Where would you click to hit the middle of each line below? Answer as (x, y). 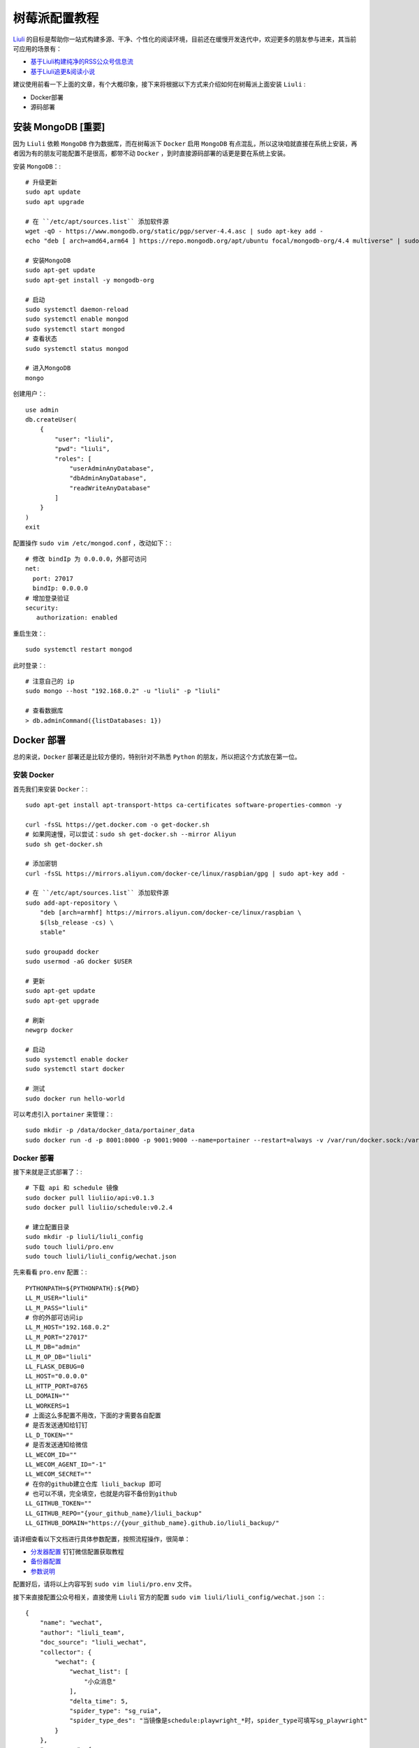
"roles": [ (73, 459)
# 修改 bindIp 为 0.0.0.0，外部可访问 (86, 559)
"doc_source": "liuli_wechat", (93, 1642)
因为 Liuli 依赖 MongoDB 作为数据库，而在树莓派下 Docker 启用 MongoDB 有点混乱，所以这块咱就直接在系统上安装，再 (185, 143)
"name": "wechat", (71, 1623)
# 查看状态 (41, 339)
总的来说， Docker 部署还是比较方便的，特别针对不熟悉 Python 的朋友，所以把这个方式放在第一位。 (157, 757)
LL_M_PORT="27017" (57, 1337)
